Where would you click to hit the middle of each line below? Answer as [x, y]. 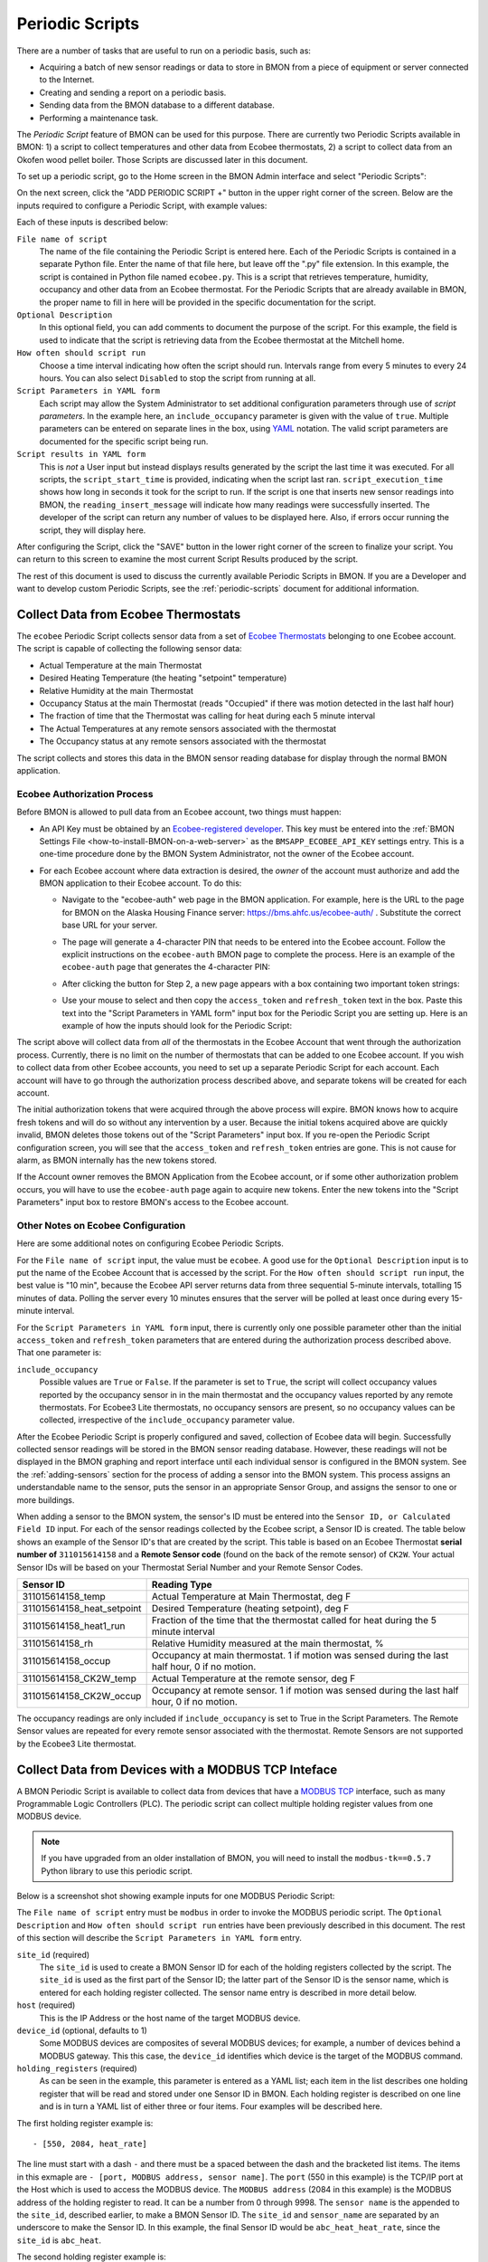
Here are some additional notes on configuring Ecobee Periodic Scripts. [150, 1243]
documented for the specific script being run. [124, 441]
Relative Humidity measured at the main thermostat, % [267, 1643]
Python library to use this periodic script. [117, 1871]
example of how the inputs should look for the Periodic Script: [177, 1025]
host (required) [46, 2005]
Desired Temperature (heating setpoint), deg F [250, 1608]
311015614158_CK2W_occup [82, 1696]
